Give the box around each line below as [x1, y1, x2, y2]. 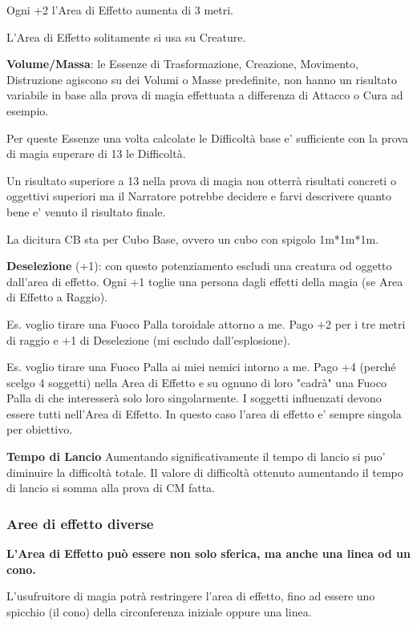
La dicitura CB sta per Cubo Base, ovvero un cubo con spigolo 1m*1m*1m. [6, 230, 379, 247]
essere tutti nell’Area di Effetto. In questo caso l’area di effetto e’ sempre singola [6, 405, 402, 422]
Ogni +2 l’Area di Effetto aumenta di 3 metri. [6, 2, 233, 18]
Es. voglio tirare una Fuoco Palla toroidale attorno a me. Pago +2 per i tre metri [6, 315, 406, 332]
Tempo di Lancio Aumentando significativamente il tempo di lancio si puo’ [6, 448, 386, 465]
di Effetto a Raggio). [6, 289, 107, 305]
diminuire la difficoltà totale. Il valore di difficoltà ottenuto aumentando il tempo [6, 463, 403, 480]
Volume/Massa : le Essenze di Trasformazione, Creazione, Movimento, [6, 55, 358, 72]
